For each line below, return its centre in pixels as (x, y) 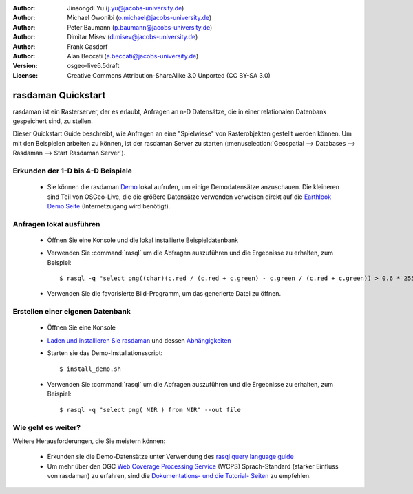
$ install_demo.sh (91, 369)
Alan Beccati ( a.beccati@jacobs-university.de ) (133, 56)
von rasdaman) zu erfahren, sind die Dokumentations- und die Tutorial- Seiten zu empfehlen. (179, 476)
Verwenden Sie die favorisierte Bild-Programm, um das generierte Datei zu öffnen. (164, 294)
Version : (25, 66)
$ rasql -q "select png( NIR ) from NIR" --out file (150, 410)
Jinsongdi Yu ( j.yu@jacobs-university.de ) (126, 8)
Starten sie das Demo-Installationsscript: (105, 353)
